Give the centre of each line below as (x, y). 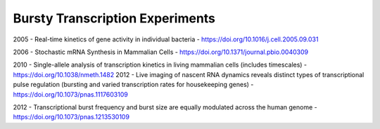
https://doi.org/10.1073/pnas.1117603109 (70, 94)
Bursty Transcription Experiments (114, 18)
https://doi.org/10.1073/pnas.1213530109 (71, 117)
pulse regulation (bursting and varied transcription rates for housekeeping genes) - (133, 85)
